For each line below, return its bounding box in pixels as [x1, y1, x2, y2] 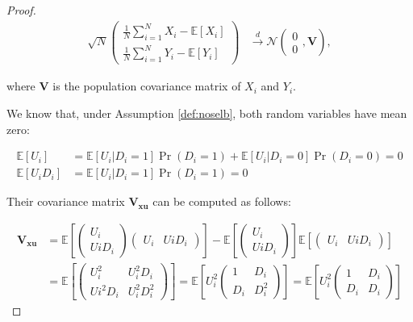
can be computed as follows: [152, 193, 291, 210]
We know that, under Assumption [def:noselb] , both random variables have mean [6, 104, 407, 121]
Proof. [6, 2, 36, 18]
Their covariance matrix [6, 193, 125, 210]
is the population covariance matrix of [52, 77, 241, 94]
